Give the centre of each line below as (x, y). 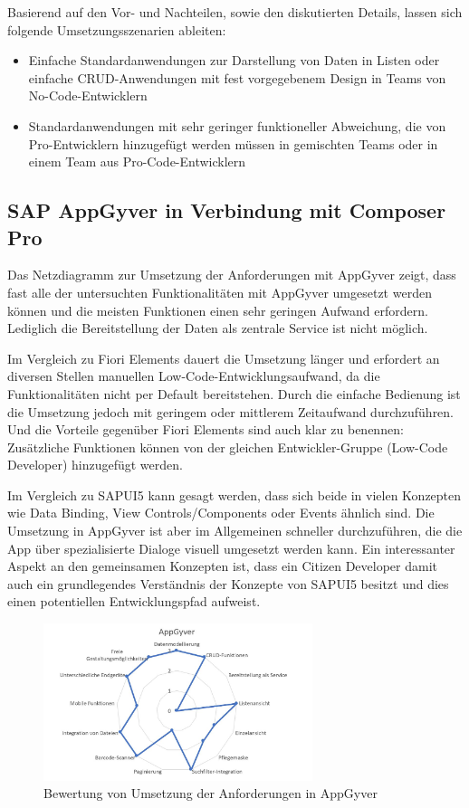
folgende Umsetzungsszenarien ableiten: (117, 29)
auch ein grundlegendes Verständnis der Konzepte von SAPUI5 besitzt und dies (228, 583)
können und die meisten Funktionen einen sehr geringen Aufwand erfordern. (218, 310)
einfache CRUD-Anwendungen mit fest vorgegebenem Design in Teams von (237, 77)
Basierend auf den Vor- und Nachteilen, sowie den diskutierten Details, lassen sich (235, 12)
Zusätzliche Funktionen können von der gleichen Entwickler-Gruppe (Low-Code (228, 447)
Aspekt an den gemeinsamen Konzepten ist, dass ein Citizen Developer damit (223, 566)
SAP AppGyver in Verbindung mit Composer (227, 210)
